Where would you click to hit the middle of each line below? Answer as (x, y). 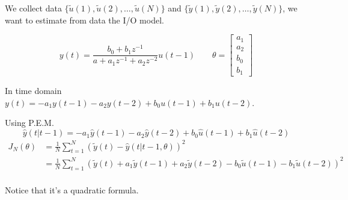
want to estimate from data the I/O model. (84, 20)
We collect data (33, 8)
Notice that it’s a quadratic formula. (72, 189)
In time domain (33, 91)
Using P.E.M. (29, 123)
